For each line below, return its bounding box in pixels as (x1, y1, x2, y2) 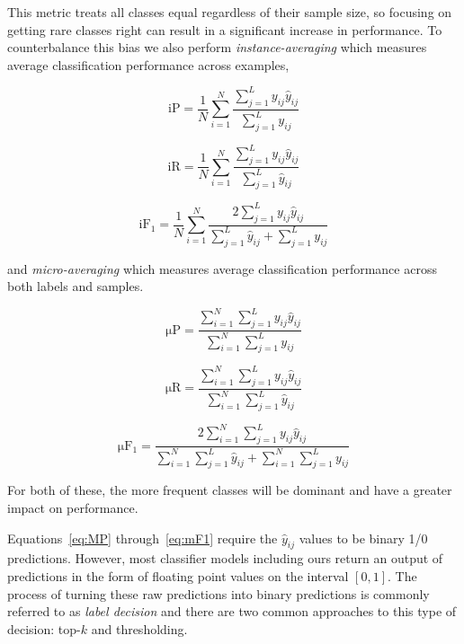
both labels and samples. (7, 277, 144, 296)
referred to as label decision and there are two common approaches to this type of (7, 602, 457, 621)
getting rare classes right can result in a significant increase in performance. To (7, 20, 442, 39)
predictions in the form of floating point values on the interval (7, 566, 349, 585)
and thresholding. (91, 619, 188, 638)
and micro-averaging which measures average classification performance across (7, 259, 437, 278)
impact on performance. (7, 498, 138, 516)
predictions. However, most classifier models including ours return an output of (7, 549, 443, 568)
